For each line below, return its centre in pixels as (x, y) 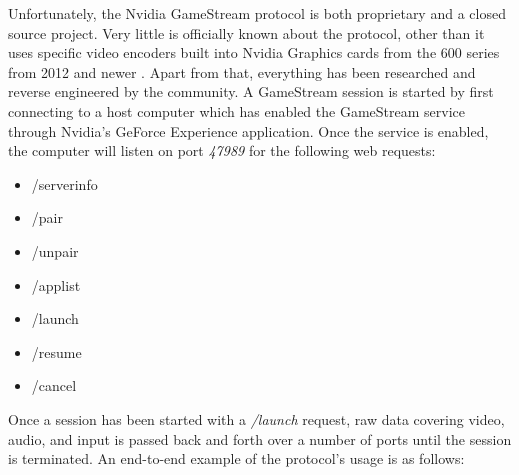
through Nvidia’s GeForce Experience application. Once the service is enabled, (248, 130)
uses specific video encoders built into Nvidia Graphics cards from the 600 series (254, 52)
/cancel (54, 385)
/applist (56, 284)
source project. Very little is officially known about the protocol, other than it (246, 32)
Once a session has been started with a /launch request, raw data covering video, (256, 418)
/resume (56, 351)
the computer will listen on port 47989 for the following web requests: (222, 150)
